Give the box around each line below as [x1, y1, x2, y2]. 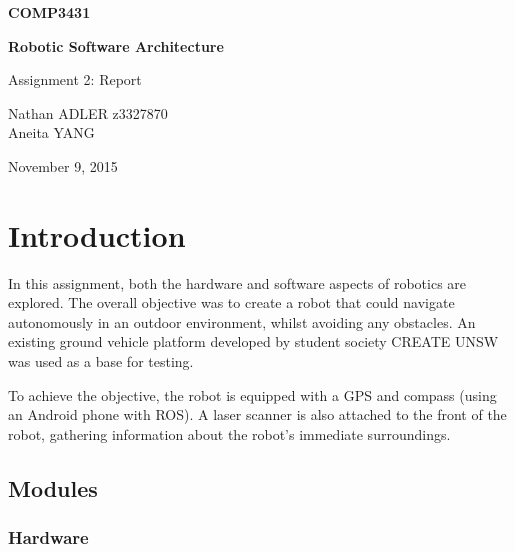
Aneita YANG [8, 122, 95, 143]
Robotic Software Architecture [8, 35, 224, 56]
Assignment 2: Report [8, 69, 142, 90]
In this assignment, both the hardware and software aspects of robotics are [8, 272, 467, 293]
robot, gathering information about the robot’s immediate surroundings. [8, 423, 451, 444]
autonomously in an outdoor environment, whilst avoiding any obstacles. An [8, 311, 476, 332]
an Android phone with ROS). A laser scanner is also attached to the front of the [8, 404, 507, 425]
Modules [8, 472, 98, 503]
